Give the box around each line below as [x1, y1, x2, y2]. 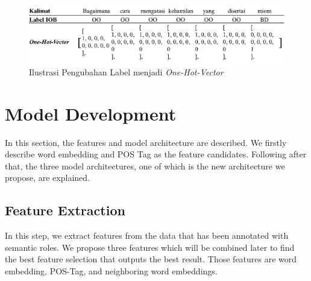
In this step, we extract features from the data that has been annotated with [5, 229, 289, 242]
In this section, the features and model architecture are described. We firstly [5, 136, 287, 148]
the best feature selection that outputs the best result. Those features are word [5, 253, 297, 265]
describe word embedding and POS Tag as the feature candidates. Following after [5, 148, 307, 160]
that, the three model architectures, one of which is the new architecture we [5, 159, 285, 172]
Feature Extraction [5, 201, 125, 219]
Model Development [5, 101, 177, 125]
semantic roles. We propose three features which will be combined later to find [5, 241, 295, 253]
